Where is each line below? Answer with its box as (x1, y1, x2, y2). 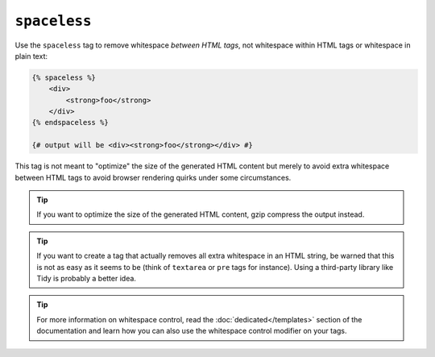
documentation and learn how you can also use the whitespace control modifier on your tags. (36, 326, 347, 336)
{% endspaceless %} (31, 118, 109, 127)
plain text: (14, 51, 48, 60)
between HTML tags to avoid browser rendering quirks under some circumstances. (14, 172, 292, 182)
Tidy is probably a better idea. (36, 273, 137, 283)
